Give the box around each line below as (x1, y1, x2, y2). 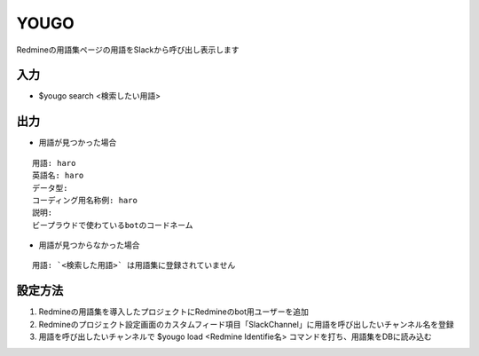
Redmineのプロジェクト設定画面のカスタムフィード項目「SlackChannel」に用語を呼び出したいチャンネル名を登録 (38, 319, 454, 329)
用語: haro (32, 158, 76, 168)
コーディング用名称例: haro (32, 195, 137, 205)
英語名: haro (32, 170, 84, 181)
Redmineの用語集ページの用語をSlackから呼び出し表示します (16, 44, 239, 55)
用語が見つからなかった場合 (38, 240, 140, 250)
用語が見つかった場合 (38, 138, 117, 148)
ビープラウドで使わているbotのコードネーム (32, 220, 194, 230)
